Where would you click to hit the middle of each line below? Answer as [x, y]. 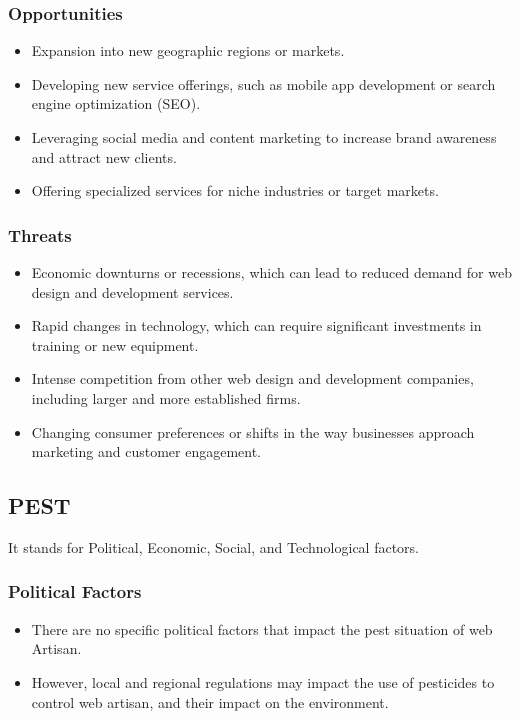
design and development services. [132, 291]
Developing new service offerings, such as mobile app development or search [263, 83]
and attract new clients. [104, 156]
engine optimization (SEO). [116, 103]
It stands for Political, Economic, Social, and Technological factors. [213, 546]
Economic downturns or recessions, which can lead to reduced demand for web [271, 272]
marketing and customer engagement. [146, 451]
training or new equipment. [115, 344]
